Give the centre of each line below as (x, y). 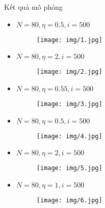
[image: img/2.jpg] (69, 72)
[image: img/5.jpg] (69, 168)
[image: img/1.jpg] (69, 40)
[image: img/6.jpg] (69, 200)
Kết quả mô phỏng (33, 7)
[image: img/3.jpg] (69, 104)
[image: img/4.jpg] (69, 136)
